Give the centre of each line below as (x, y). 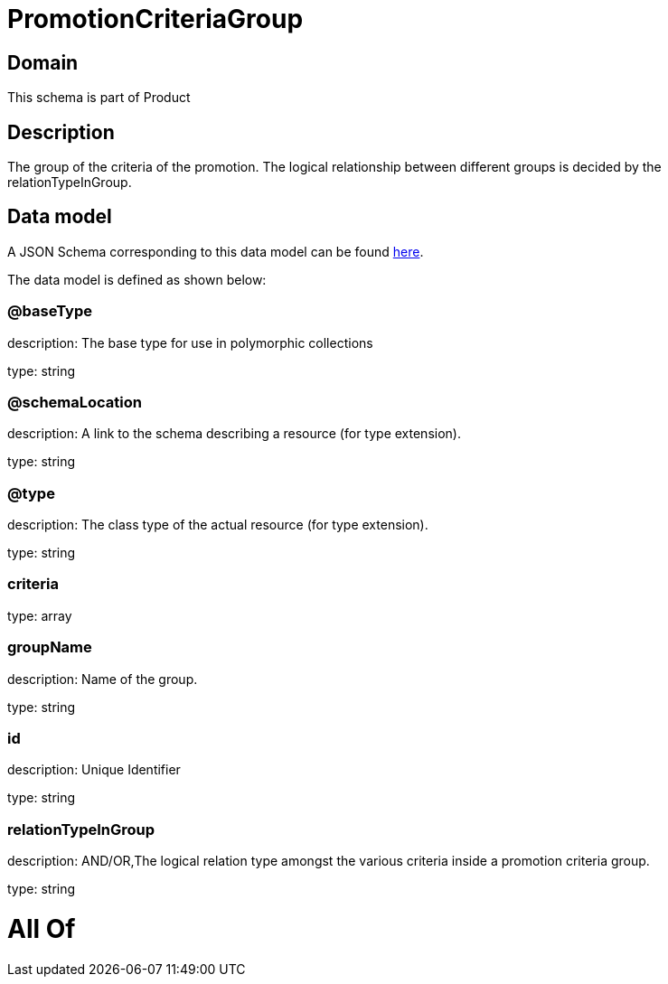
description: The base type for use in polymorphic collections (190, 342)
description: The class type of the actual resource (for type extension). (218, 525)
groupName (50, 647)
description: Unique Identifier (94, 770)
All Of (42, 928)
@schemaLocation (75, 402)
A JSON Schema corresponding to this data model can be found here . (216, 251)
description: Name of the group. (103, 679)
